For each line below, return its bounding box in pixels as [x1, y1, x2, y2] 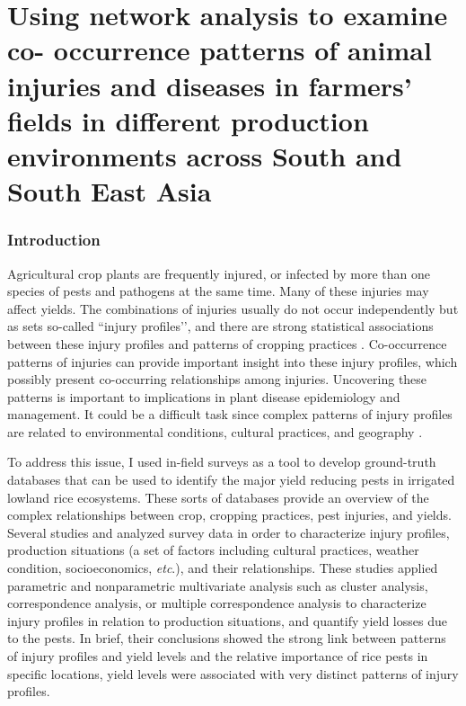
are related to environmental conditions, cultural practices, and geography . [7, 422, 423, 441]
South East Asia [7, 173, 212, 210]
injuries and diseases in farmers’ [7, 67, 412, 103]
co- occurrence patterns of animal [7, 31, 432, 68]
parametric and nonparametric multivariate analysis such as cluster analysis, [7, 576, 428, 594]
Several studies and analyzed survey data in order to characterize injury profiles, [7, 523, 450, 541]
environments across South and [7, 137, 402, 174]
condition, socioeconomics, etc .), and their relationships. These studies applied [7, 559, 438, 577]
